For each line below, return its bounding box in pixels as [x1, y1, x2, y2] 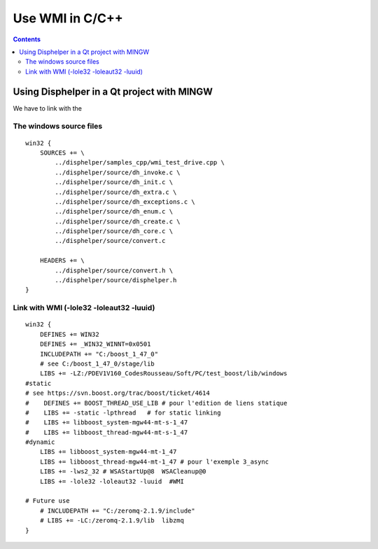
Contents [13, 35, 41, 43]
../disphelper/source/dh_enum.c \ [55, 207, 174, 216]
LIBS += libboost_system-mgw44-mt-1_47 [39, 448, 177, 456]
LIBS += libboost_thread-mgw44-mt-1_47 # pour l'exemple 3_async [39, 457, 269, 466]
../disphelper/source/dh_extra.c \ [55, 188, 177, 196]
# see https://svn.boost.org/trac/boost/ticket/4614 [25, 389, 210, 397]
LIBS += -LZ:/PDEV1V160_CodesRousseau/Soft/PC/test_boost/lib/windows [39, 370, 288, 377]
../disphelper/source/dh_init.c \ [55, 179, 174, 186]
